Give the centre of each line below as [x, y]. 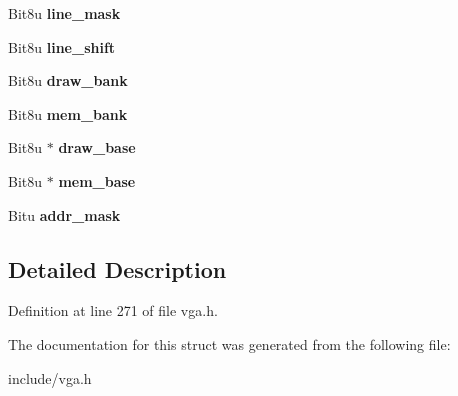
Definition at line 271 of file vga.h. [113, 310]
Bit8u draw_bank [68, 80]
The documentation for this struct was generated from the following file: [229, 343]
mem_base [97, 180]
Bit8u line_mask [64, 13]
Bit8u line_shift [62, 46]
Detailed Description [117, 268]
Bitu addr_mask [64, 214]
